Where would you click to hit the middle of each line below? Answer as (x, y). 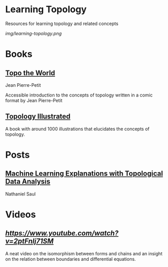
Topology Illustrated (38, 117)
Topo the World (30, 73)
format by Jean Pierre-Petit (34, 100)
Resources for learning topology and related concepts (62, 23)
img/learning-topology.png (34, 33)
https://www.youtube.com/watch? (62, 233)
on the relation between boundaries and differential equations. (71, 259)
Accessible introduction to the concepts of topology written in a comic (79, 95)
